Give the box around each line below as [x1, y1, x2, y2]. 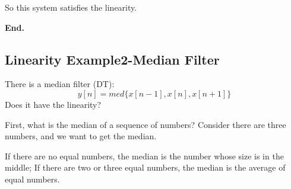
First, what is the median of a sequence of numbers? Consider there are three [5, 118, 286, 130]
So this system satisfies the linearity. [5, 1, 137, 13]
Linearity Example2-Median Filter [5, 50, 220, 68]
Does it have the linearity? [5, 98, 102, 110]
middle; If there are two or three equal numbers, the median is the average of [5, 161, 286, 174]
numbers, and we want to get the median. [5, 130, 157, 142]
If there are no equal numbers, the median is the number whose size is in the [5, 149, 284, 162]
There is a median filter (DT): [5, 78, 115, 90]
